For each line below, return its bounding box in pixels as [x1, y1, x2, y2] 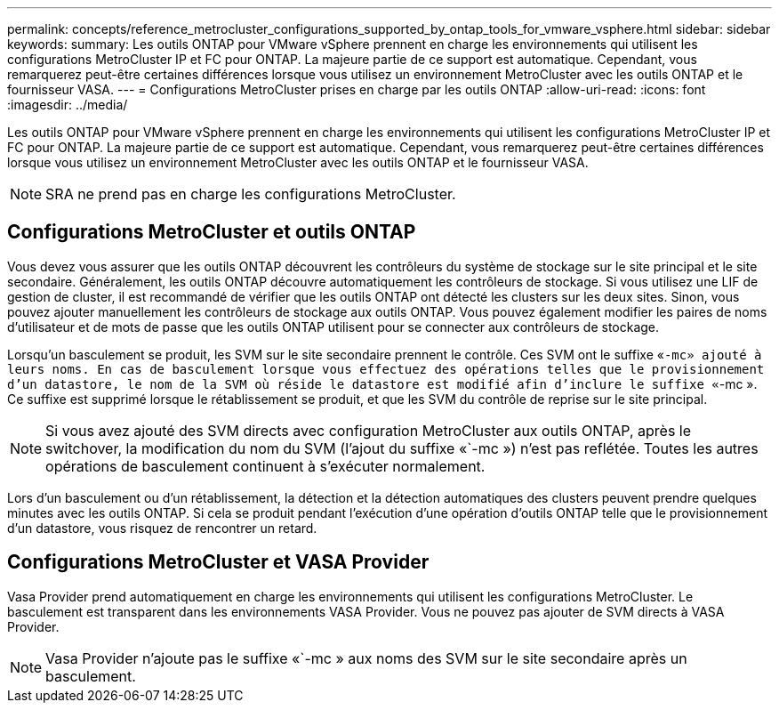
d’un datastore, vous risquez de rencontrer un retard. [7, 520, 317, 536]
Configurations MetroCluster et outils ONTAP [7, 221, 416, 244]
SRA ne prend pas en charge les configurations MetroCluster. [45, 185, 456, 203]
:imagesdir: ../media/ [7, 97, 128, 112]
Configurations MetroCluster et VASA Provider [7, 551, 430, 574]
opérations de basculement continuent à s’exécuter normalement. [45, 456, 486, 475]
